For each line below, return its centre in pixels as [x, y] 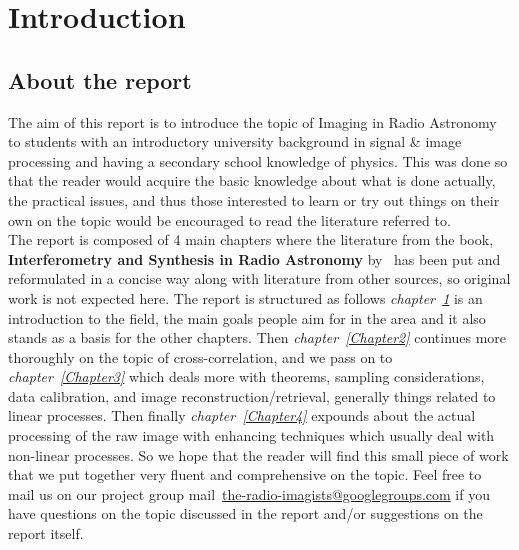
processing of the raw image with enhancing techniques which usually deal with [251, 435]
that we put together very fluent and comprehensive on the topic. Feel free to [245, 474]
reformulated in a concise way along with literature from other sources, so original [259, 278]
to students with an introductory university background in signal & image [235, 141]
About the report [100, 79]
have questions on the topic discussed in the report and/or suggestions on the [245, 513]
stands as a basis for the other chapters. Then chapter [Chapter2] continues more [257, 337]
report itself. [46, 533]
